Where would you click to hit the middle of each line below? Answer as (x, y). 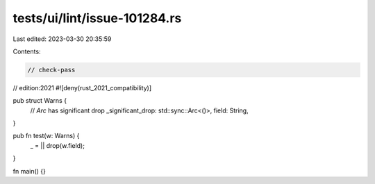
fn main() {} (30, 171)
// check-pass (51, 70)
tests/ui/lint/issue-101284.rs (97, 18)
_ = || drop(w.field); (57, 145)
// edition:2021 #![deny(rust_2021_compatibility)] (82, 87)
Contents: (27, 51)
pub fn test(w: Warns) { (46, 136)
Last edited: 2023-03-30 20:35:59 (62, 39)
